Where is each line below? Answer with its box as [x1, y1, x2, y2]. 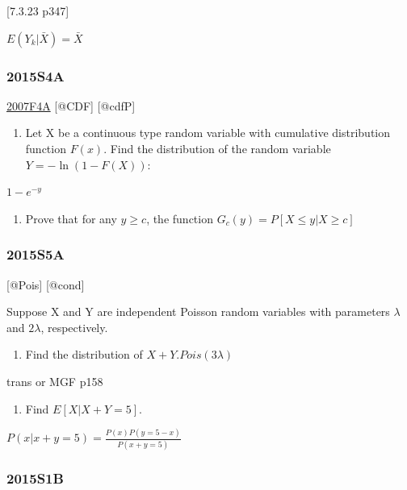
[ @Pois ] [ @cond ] [6, 276, 85, 293]
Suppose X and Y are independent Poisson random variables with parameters [6, 303, 390, 320]
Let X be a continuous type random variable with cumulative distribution [25, 124, 391, 141]
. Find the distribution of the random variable [103, 140, 331, 156]
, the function [146, 210, 213, 226]
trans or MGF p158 [6, 372, 103, 389]
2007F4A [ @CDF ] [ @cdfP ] [6, 97, 136, 114]
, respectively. [40, 318, 108, 335]
